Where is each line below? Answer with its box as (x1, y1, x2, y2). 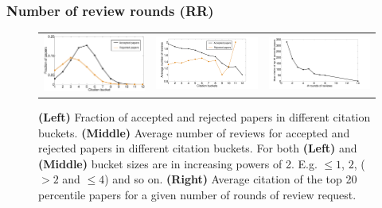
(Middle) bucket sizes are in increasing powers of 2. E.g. (38, 155, 318, 171)
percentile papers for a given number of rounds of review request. (38, 186, 357, 202)
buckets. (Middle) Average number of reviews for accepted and (38, 124, 350, 141)
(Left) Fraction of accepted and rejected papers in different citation (38, 108, 371, 125)
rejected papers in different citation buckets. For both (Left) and (38, 140, 357, 156)
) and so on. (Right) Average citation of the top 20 (104, 171, 357, 187)
